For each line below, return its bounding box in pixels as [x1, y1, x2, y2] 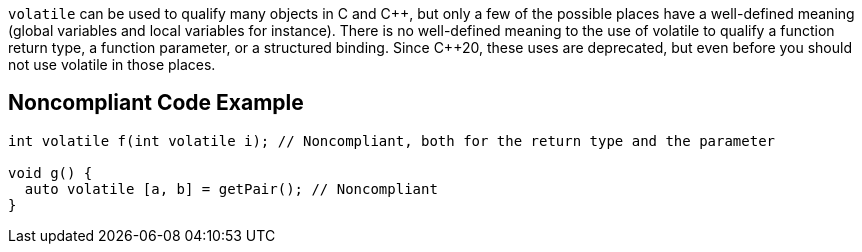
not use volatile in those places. [8, 56, 216, 73]
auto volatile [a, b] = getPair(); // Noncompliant [24, 180, 438, 197]
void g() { [8, 164, 93, 181]
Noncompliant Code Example [8, 90, 304, 116]
